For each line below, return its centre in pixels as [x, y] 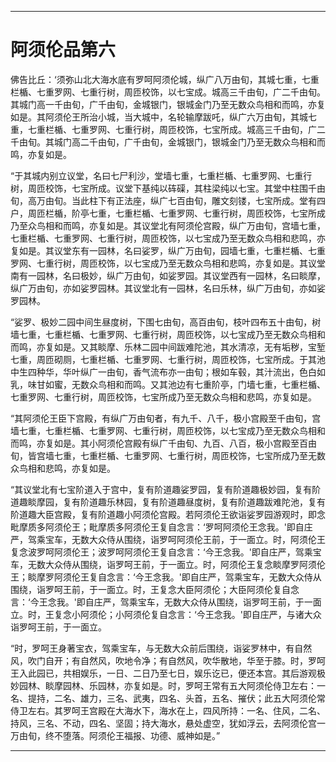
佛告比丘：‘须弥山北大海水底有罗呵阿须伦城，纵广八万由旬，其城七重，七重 [165, 79]
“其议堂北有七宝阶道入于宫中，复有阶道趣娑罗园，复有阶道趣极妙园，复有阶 [166, 489]
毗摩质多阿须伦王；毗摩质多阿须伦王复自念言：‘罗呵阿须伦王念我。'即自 [157, 527]
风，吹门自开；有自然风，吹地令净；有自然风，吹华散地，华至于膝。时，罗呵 [168, 660]
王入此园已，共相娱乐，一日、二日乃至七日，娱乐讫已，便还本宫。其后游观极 [168, 673]
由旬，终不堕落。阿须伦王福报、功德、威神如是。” [119, 735]
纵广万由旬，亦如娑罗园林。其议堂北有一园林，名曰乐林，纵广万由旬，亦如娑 [168, 288]
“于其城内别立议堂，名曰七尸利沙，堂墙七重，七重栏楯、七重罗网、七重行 [161, 175]
